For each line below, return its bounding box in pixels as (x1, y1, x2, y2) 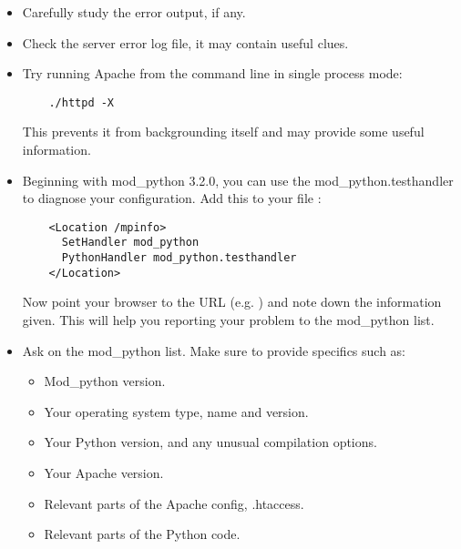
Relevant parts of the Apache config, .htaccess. (44, 493, 304, 513)
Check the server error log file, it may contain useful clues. (22, 33, 349, 52)
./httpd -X (48, 96, 115, 109)
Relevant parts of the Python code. (44, 524, 241, 544)
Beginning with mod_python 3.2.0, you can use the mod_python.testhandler (22, 170, 454, 189)
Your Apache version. (44, 463, 164, 482)
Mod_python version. (44, 371, 166, 391)
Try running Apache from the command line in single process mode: (22, 64, 403, 83)
